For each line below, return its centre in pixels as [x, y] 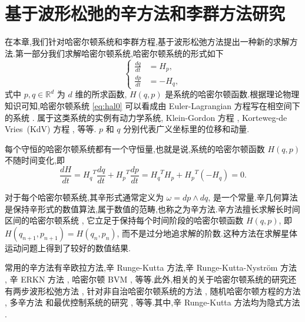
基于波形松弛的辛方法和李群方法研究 [145, 13]
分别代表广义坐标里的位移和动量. [186, 129]
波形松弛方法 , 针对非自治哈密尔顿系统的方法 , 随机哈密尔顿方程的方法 [165, 290]
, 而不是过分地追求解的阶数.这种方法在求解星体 [207, 233]
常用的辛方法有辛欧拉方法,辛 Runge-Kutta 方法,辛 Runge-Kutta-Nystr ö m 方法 [151, 267]
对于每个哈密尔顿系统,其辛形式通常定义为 [84, 197]
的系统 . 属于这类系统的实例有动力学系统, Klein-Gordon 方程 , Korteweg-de [146, 117]
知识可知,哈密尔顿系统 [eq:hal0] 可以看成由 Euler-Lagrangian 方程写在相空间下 [152, 106]
